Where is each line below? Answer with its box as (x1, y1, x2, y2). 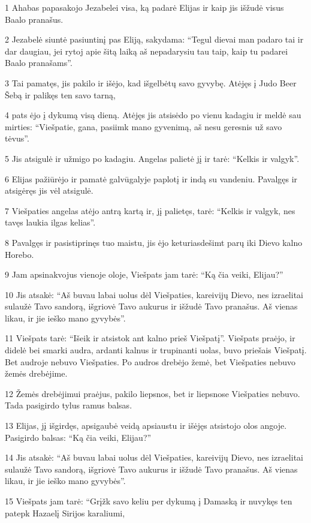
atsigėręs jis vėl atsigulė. (5, 184, 93, 197)
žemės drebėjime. (5, 367, 68, 380)
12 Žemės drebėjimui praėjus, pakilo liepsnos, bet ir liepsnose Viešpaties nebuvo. (5, 387, 300, 399)
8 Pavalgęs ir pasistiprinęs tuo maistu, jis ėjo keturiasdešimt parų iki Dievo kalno (5, 236, 303, 248)
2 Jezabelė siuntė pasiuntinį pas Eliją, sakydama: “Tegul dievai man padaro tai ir (5, 33, 304, 46)
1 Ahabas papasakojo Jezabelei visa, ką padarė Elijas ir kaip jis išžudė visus (5, 1, 284, 13)
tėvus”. (5, 132, 29, 145)
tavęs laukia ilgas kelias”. (5, 216, 96, 229)
